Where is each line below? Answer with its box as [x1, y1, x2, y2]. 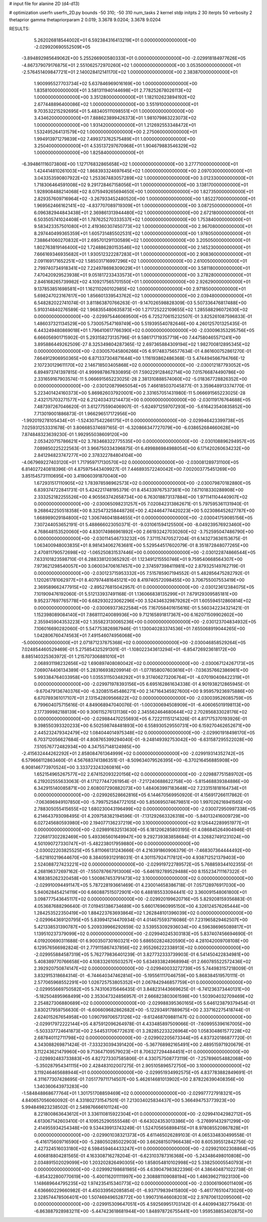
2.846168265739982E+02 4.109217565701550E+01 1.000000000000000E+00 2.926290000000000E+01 [34, 279, 251, 285]
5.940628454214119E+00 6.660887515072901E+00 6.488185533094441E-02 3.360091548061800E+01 [34, 889, 247, 895]
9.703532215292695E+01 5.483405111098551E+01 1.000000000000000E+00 [34, 108, 194, 114]
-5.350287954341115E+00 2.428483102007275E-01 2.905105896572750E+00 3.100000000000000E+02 [34, 1062, 251, 1068]
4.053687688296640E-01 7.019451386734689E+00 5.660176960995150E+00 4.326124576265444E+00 [34, 903, 249, 909]
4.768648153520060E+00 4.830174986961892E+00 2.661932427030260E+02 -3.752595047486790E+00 [34, 528, 254, 535]
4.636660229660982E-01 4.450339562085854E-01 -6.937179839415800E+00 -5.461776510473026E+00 [34, 1187, 253, 1193]
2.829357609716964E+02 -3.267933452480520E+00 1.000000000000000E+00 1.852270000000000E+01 [34, 196, 256, 202]
